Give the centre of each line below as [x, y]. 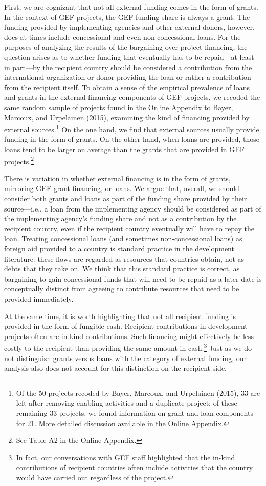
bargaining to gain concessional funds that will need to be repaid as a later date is [133, 278]
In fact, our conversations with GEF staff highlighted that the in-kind [126, 457]
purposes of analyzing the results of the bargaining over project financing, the [126, 47]
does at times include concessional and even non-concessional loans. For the [123, 37]
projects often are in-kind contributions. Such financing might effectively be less [129, 336]
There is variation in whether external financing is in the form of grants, [117, 178]
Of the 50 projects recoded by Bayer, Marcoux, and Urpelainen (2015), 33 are [138, 393]
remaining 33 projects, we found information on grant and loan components [135, 413]
